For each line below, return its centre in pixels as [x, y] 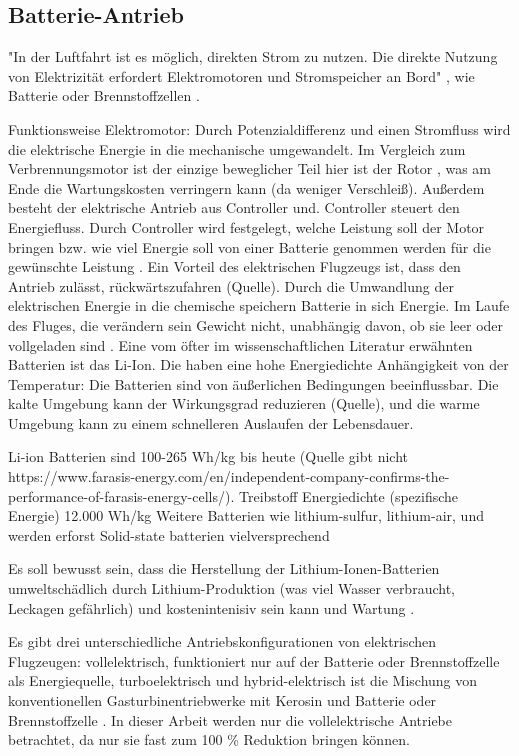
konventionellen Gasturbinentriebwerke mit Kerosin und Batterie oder [222, 700]
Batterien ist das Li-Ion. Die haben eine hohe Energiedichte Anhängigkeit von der [258, 364]
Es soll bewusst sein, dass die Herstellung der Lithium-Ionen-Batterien [224, 568]
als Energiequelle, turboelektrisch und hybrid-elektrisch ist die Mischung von [243, 680]
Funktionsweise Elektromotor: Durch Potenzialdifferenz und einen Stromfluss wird [259, 128]
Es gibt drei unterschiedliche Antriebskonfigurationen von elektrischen [222, 641]
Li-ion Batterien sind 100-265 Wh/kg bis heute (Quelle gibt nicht [208, 456]
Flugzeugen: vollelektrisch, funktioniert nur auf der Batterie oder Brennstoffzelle [254, 660]
